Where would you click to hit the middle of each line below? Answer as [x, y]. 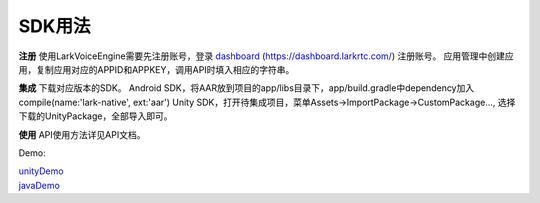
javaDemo [39, 185]
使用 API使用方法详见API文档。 [82, 134]
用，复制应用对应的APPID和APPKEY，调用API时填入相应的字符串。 [156, 69]
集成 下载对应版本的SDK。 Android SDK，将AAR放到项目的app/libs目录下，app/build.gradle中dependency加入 [246, 88]
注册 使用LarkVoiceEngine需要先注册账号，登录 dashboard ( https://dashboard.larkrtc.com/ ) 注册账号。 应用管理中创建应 [266, 56]
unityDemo [41, 171]
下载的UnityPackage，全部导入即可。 [95, 116]
